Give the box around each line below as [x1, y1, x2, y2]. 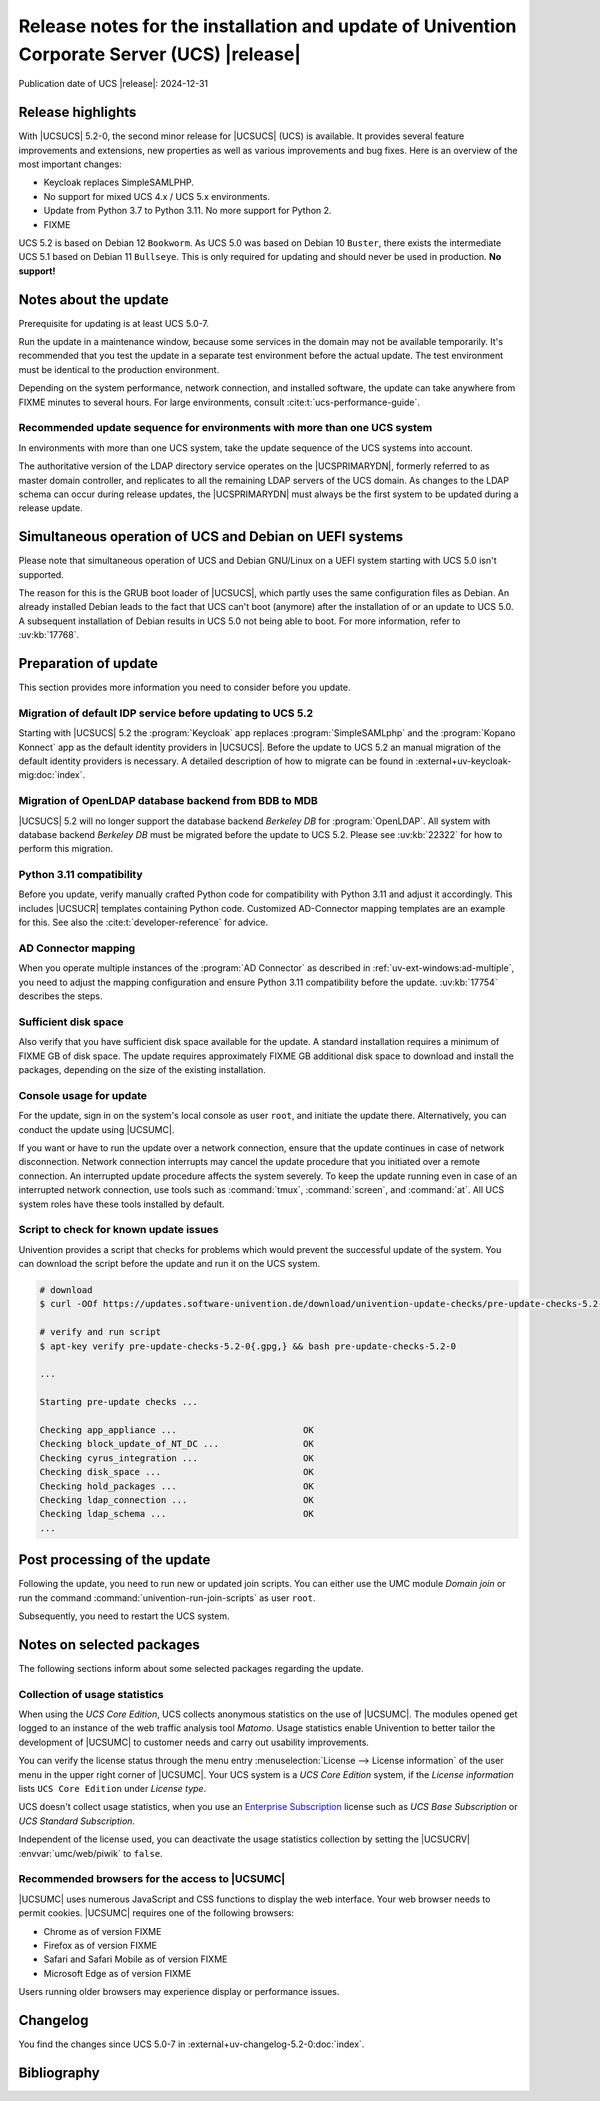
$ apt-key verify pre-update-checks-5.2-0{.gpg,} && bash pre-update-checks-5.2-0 [39, 1340, 457, 1352]
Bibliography [18, 2064, 100, 2081]
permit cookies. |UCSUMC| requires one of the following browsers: [18, 1907, 295, 1919]
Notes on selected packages [18, 1636, 200, 1653]
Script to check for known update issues [18, 1223, 219, 1237]
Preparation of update [18, 655, 159, 672]
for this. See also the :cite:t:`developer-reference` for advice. [18, 916, 269, 929]
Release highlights [18, 104, 137, 121]
